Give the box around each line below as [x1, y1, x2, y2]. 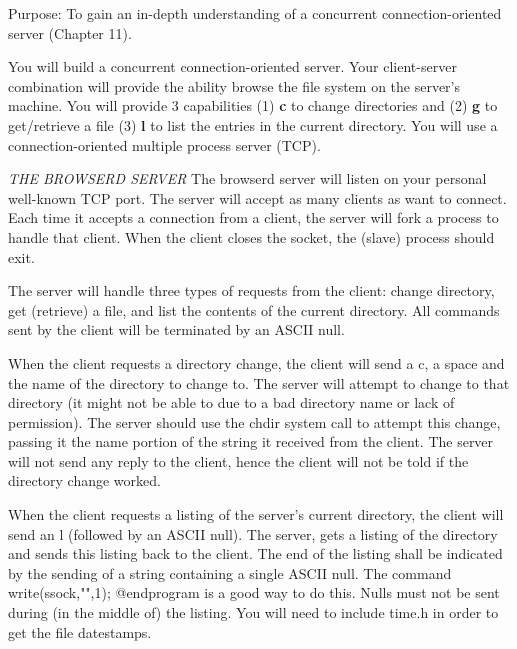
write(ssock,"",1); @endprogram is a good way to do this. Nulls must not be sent [8, 582, 500, 603]
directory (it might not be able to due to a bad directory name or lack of [8, 392, 455, 413]
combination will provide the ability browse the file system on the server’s [8, 75, 461, 96]
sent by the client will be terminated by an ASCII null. [8, 319, 345, 340]
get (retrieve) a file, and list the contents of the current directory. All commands [8, 299, 500, 320]
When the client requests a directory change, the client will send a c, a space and [8, 352, 505, 373]
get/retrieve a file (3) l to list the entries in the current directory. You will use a [8, 114, 498, 135]
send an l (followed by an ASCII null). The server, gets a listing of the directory [8, 523, 498, 544]
